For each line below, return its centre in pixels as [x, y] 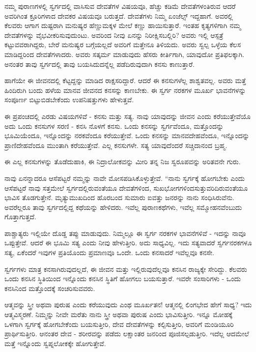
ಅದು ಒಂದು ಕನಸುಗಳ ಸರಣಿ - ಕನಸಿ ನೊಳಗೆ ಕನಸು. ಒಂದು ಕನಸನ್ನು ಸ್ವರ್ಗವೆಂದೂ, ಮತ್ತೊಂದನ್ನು [114, 126]
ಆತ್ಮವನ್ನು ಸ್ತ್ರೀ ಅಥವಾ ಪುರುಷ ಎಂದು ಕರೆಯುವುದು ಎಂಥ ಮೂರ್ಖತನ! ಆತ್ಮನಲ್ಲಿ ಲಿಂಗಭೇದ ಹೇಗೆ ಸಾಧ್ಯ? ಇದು [128, 305]
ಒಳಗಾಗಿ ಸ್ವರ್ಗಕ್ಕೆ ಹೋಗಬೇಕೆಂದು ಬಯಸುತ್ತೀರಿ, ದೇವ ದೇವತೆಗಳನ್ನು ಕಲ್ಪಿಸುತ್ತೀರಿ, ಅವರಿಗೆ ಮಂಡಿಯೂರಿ [119, 324]
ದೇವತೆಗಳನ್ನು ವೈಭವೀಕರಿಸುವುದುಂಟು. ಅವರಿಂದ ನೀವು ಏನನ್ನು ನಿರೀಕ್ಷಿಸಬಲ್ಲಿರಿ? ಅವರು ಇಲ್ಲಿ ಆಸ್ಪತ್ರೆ [114, 35]
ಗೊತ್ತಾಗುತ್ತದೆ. [20, 217]
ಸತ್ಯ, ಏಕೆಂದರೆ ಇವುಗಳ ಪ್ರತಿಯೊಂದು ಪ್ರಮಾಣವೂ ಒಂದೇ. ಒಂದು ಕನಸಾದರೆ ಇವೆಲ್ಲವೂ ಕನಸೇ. [109, 252]
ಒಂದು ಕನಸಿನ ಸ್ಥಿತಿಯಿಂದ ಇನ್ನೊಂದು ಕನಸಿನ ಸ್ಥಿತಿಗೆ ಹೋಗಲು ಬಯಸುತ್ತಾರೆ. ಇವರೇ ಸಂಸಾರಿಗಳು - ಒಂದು [123, 279]
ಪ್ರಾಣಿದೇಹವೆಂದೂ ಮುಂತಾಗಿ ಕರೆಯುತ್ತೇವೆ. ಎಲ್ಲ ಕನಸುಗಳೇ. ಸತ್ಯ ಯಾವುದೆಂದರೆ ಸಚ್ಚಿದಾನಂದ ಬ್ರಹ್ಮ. [116, 145]
